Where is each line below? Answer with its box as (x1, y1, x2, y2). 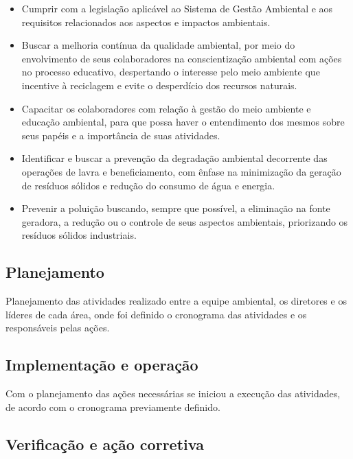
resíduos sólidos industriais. (21, 228, 137, 242)
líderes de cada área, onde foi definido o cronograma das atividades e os (5, 307, 307, 321)
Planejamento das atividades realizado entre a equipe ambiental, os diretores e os (5, 294, 347, 308)
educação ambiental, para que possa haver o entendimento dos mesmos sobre (21, 115, 345, 129)
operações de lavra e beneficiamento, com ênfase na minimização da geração (21, 164, 341, 178)
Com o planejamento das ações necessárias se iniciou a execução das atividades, (5, 386, 341, 401)
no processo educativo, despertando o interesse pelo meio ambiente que (21, 64, 320, 79)
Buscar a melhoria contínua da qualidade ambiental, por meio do (21, 38, 295, 52)
